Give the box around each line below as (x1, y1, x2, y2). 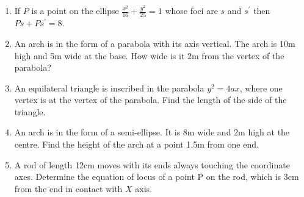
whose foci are (165, 4, 218, 16)
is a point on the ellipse (31, 4, 119, 16)
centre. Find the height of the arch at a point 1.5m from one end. (14, 138, 259, 151)
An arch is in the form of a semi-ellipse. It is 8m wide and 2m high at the (14, 126, 290, 138)
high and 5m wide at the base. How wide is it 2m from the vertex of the (14, 49, 284, 62)
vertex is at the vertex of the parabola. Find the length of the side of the (14, 93, 287, 106)
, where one (239, 81, 283, 94)
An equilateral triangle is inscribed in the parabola (14, 81, 204, 94)
